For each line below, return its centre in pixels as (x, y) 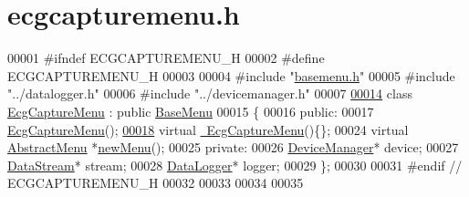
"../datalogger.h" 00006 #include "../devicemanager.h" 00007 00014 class (210, 93)
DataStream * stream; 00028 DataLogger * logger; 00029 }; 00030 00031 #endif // (235, 165)
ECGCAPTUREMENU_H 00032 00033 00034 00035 (156, 183)
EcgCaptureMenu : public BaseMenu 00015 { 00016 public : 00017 (191, 111)
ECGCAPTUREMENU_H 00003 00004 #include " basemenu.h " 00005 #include (231, 75)
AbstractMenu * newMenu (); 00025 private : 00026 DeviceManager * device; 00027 (233, 147)
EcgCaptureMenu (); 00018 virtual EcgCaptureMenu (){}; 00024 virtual (208, 129)
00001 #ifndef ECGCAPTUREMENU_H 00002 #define (166, 58)
